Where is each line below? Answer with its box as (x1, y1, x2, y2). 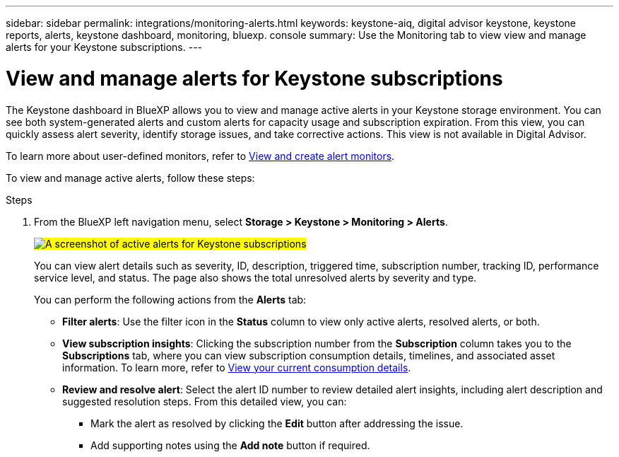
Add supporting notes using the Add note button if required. (90, 439, 370, 451)
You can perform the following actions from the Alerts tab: (34, 293, 307, 306)
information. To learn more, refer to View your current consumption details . (62, 361, 411, 374)
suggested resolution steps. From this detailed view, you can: (62, 395, 347, 407)
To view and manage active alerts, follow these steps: (6, 171, 255, 184)
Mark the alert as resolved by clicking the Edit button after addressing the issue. (90, 417, 464, 429)
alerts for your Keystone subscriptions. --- (6, 41, 203, 53)
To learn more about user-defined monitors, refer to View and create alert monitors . (6, 149, 395, 162)
